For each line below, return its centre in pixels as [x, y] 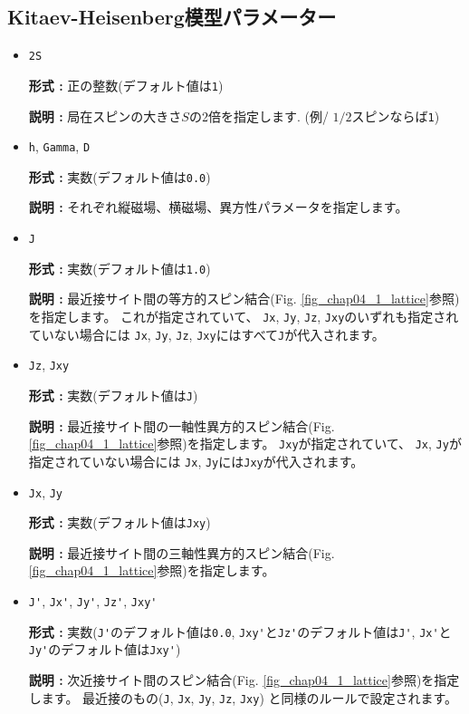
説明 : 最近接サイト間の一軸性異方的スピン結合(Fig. [182, 425]
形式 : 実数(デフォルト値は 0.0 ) [120, 176]
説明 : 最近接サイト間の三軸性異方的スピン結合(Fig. [182, 552]
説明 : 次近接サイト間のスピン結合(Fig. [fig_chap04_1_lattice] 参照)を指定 [244, 679]
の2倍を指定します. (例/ [258, 116]
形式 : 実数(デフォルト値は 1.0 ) [120, 268]
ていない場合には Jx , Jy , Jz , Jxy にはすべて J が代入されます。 [206, 334]
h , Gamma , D [59, 146]
